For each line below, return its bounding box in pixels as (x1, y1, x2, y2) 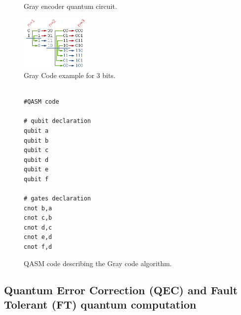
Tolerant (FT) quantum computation (4, 297, 197, 312)
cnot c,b (24, 214, 52, 222)
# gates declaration (24, 195, 91, 202)
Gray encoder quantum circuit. (24, 1, 117, 11)
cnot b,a (24, 204, 52, 212)
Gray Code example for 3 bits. (24, 70, 116, 80)
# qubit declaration (24, 118, 91, 125)
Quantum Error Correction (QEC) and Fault (4, 282, 238, 297)
